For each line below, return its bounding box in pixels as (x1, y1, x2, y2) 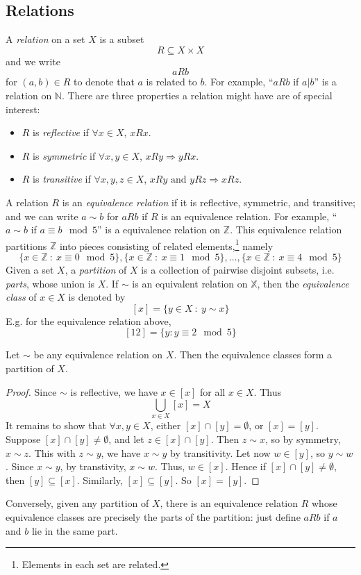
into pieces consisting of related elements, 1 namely (59, 236, 274, 253)
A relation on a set (6, 32, 85, 47)
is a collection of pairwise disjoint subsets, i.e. (141, 262, 335, 276)
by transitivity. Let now (170, 445, 271, 460)
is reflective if (33, 125, 89, 140)
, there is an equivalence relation (160, 496, 299, 510)
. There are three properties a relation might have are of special (61, 87, 333, 102)
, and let (108, 432, 144, 447)
